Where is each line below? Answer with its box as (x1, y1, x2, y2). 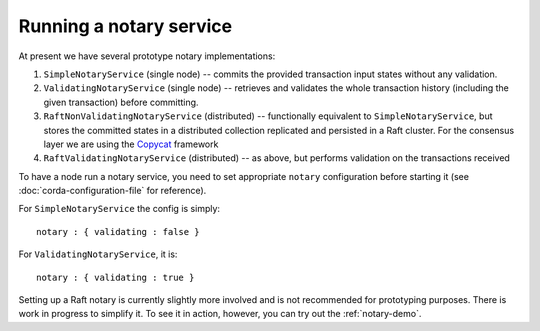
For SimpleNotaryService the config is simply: (18, 203, 220, 215)
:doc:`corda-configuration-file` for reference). (18, 185, 207, 197)
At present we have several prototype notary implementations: (18, 50, 276, 62)
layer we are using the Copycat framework (43, 138, 219, 150)
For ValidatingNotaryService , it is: (18, 248, 178, 260)
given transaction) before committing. (43, 96, 199, 108)
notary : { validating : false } (36, 226, 200, 237)
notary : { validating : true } (36, 271, 195, 283)
